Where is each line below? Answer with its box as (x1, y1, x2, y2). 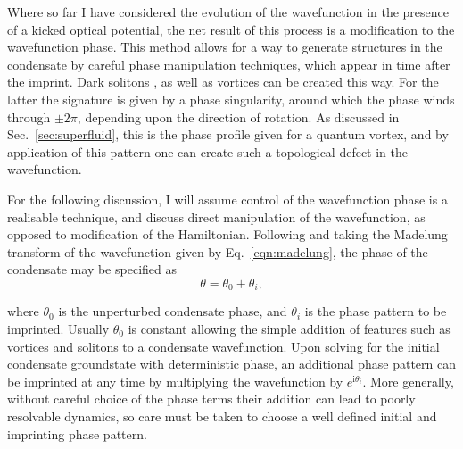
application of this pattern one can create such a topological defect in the (7, 142, 409, 161)
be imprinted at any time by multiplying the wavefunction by (7, 371, 343, 390)
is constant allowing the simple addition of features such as (128, 319, 451, 337)
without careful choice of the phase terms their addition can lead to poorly (7, 389, 416, 408)
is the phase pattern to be (304, 302, 447, 320)
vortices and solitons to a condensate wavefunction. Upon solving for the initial (7, 337, 440, 355)
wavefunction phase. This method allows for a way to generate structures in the (7, 37, 442, 56)
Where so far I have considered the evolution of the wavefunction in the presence (7, 3, 450, 21)
